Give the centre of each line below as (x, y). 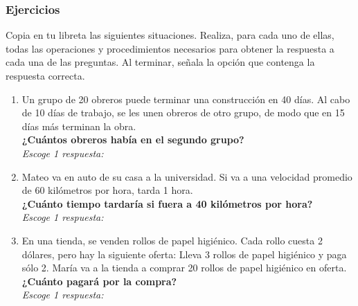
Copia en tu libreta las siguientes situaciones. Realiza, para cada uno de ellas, (170, 35)
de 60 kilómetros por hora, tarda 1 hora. (107, 190)
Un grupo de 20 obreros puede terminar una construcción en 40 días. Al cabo (186, 99)
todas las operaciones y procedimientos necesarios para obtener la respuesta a (170, 48)
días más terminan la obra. (79, 126)
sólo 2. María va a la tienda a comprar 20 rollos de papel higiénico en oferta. (184, 268)
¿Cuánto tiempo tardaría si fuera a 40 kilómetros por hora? (167, 203)
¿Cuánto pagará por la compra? (99, 281)
